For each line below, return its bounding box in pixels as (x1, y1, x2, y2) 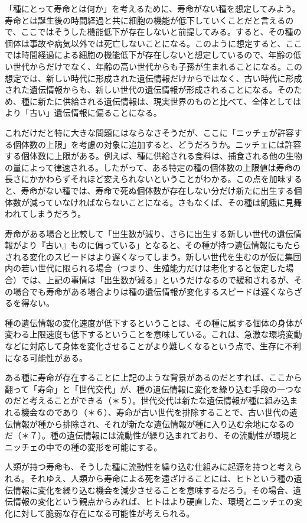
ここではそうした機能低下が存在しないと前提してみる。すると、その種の (21, 25, 302, 38)
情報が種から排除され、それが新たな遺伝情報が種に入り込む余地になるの (12, 417, 295, 430)
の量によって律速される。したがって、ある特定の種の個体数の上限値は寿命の (5, 161, 301, 173)
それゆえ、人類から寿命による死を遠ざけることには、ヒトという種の (29, 472, 294, 484)
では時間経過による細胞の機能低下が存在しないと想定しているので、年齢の (5, 48, 293, 61)
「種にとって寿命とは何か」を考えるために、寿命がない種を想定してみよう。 (5, 2, 301, 14)
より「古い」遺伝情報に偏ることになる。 (5, 106, 162, 119)
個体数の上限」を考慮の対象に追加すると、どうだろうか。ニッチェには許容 (12, 138, 302, 150)
